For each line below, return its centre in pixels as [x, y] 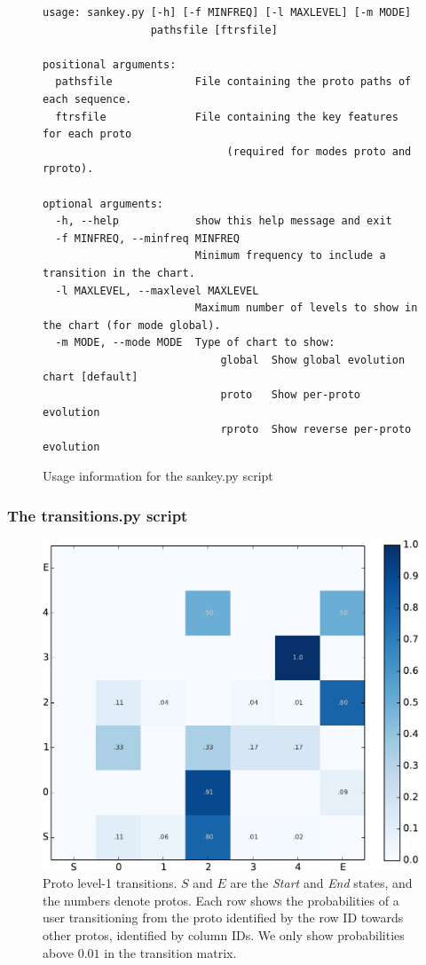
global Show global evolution [313, 360]
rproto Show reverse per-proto [316, 430]
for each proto [87, 134]
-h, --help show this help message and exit [224, 221]
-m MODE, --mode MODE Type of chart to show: [195, 343]
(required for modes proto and [319, 151]
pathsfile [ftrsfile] [214, 30]
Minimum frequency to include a [290, 256]
